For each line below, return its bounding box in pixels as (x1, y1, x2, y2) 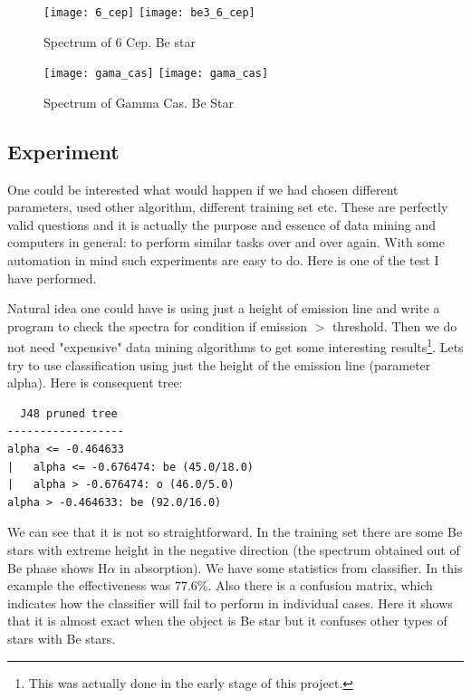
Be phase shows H (7, 558, 108, 577)
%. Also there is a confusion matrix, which (197, 576, 433, 595)
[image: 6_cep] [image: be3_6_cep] (43, 6, 255, 19)
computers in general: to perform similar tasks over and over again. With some (7, 233, 445, 252)
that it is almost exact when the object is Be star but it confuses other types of (7, 611, 447, 630)
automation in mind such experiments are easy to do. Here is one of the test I (7, 251, 439, 270)
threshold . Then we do (332, 316, 457, 335)
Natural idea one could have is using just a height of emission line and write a (7, 299, 440, 318)
